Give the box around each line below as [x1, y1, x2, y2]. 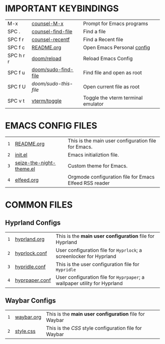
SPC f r [7, 36, 24, 43]
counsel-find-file [31, 28, 73, 35]
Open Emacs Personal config [83, 44, 150, 51]
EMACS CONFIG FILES [5, 120, 97, 132]
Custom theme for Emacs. [68, 162, 128, 169]
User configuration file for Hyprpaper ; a [55, 273, 145, 280]
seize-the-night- [15, 159, 56, 166]
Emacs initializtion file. [68, 151, 119, 158]
